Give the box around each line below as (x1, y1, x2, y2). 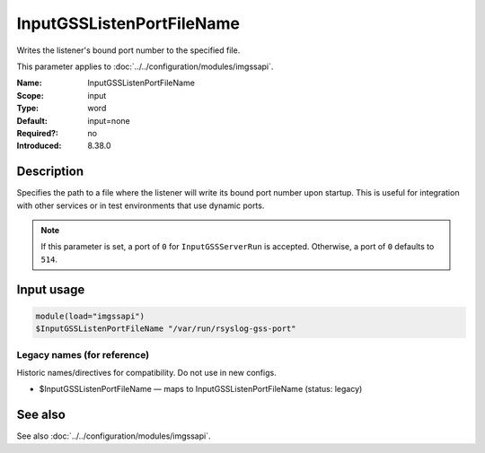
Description (16, 164, 84, 179)
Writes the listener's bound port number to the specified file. (16, 45, 241, 56)
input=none (87, 115, 130, 126)
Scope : (16, 90, 44, 100)
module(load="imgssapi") (35, 310, 145, 321)
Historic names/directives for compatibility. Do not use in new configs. (16, 367, 278, 378)
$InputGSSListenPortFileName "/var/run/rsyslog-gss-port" (35, 324, 296, 334)
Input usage (16, 282, 85, 297)
